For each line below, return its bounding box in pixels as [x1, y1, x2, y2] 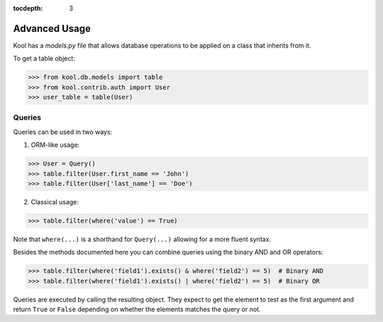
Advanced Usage [13, 22, 91, 35]
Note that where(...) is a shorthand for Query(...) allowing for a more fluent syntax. [13, 235, 272, 243]
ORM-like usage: [30, 140, 80, 149]
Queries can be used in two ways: [13, 128, 113, 136]
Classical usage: [30, 197, 79, 206]
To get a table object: [13, 54, 76, 63]
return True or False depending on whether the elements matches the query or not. [13, 305, 261, 313]
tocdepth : [13, 4, 43, 12]
